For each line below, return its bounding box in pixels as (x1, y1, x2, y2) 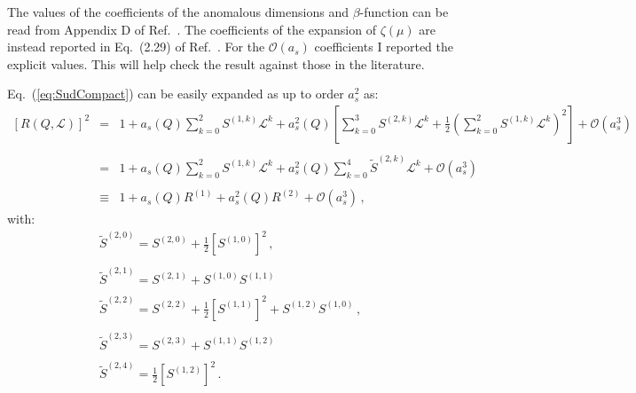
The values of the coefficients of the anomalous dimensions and (7, 3, 349, 20)
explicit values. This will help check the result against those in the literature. (7, 54, 425, 73)
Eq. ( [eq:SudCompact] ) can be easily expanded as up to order (7, 84, 344, 103)
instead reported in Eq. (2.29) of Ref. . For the (7, 37, 265, 56)
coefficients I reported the (314, 37, 454, 56)
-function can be (359, 3, 449, 20)
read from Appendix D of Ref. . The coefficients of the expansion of (7, 20, 376, 38)
